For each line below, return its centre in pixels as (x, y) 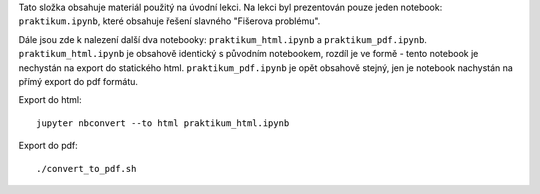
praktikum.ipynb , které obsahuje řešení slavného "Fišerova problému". (169, 21)
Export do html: (50, 100)
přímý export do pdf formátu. (78, 81)
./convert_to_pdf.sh (86, 168)
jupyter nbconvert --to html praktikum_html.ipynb (163, 123)
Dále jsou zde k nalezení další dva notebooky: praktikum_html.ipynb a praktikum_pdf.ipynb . (222, 39)
